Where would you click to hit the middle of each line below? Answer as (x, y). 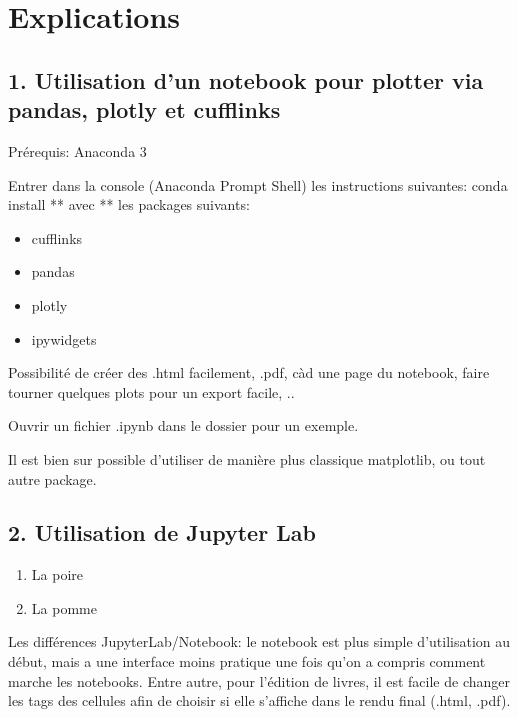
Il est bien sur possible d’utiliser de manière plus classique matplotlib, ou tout (247, 458)
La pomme (64, 607)
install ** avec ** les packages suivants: (129, 204)
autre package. (52, 478)
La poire (57, 574)
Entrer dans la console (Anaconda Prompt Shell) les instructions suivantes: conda (258, 184)
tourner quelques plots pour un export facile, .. (151, 391)
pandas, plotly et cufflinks (144, 109)
